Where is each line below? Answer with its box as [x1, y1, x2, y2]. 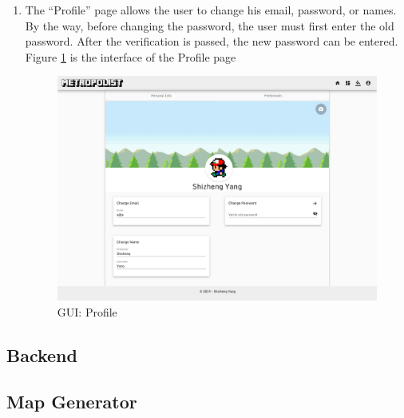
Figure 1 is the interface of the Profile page [25, 48, 236, 65]
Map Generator [6, 389, 137, 414]
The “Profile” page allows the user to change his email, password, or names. [25, 2, 397, 18]
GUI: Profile [57, 303, 117, 320]
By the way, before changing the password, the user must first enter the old [25, 17, 394, 34]
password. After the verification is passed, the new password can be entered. [25, 33, 398, 50]
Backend [6, 342, 77, 367]
